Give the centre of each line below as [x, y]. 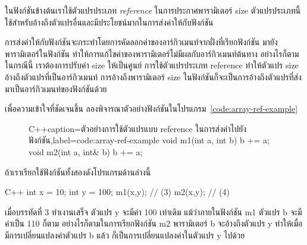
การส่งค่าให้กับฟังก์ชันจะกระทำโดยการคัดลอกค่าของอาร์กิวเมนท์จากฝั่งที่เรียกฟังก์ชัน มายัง [141, 42]
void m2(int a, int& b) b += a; [86, 151]
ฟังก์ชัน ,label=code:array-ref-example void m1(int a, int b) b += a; [149, 140]
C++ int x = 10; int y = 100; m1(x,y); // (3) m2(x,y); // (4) [118, 192]
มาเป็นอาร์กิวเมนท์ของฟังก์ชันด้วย [56, 88]
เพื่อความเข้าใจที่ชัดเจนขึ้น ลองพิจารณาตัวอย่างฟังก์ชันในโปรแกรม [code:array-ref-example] [151, 109]
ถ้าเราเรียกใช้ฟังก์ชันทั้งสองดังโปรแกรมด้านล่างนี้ [78, 172]
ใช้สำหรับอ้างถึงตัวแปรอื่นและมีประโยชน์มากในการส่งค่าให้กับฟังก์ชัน [109, 22]
